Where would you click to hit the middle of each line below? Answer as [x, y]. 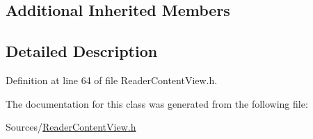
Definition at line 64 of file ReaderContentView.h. [112, 80]
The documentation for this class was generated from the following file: [157, 103]
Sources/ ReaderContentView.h [71, 127]
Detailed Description [82, 51]
